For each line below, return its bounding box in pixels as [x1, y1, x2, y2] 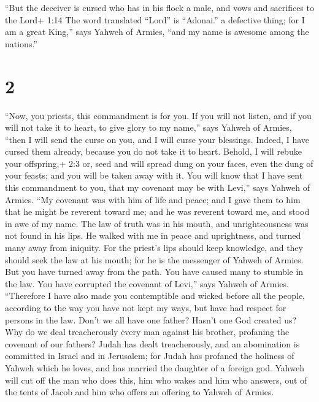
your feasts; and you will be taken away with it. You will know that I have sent [5, 169, 303, 182]
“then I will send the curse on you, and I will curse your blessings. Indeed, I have [5, 133, 309, 145]
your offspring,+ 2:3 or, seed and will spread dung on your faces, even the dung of [5, 157, 313, 169]
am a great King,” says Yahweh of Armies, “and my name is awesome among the [5, 25, 309, 38]
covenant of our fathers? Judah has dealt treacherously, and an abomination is [5, 337, 300, 350]
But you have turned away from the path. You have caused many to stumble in [5, 265, 304, 278]
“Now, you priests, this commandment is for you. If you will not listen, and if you [5, 109, 312, 122]
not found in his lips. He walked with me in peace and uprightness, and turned [5, 229, 301, 242]
